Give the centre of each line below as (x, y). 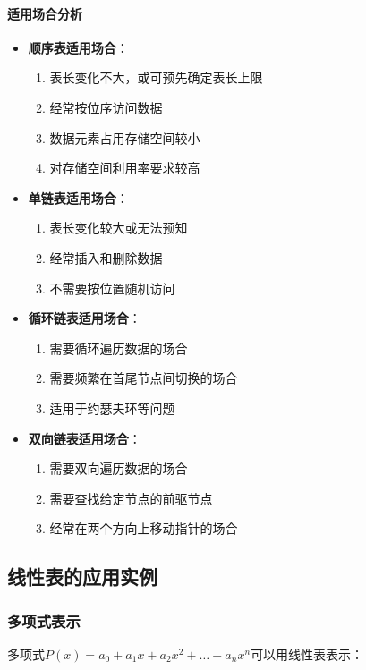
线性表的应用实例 (82, 577)
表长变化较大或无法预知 (119, 228)
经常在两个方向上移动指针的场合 (144, 528)
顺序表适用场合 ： (78, 47)
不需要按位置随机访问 (112, 288)
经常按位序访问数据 (106, 107)
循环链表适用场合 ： (85, 318)
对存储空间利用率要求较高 (125, 168)
